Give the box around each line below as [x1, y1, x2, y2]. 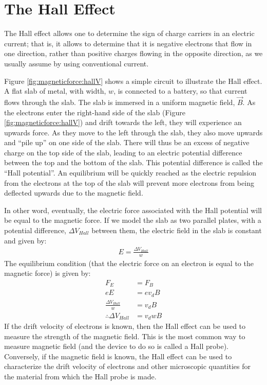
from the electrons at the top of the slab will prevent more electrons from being [4, 177, 254, 188]
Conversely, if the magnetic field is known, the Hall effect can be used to [4, 351, 232, 361]
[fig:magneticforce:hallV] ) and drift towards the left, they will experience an [4, 117, 242, 128]
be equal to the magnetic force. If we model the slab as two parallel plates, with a [4, 215, 261, 225]
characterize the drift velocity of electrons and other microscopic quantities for [4, 361, 251, 372]
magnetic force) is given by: [4, 268, 91, 278]
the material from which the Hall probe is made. [4, 371, 157, 381]
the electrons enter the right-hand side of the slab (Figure [4, 107, 185, 117]
